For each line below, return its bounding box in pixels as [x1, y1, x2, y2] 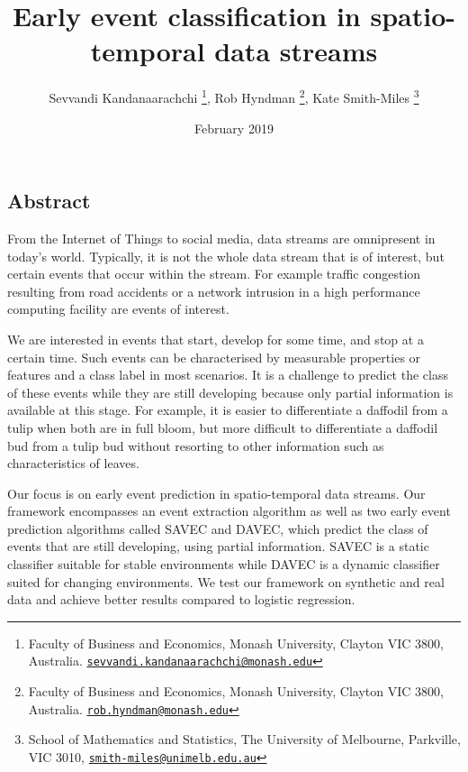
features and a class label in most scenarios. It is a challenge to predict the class [7, 365, 448, 384]
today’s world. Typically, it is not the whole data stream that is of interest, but [7, 246, 445, 265]
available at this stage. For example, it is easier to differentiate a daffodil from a [7, 400, 448, 419]
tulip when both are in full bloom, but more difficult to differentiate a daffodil [7, 418, 438, 437]
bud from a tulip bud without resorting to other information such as [7, 436, 384, 455]
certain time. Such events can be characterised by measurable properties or [7, 347, 421, 366]
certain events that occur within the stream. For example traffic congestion [7, 264, 421, 283]
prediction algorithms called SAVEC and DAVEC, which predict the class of [7, 519, 428, 538]
